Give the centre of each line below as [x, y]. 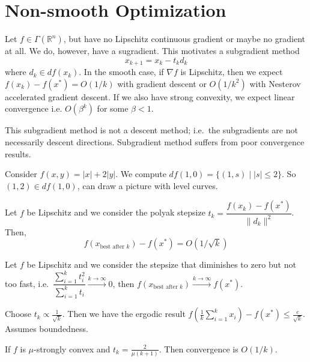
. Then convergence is [199, 348]
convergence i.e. [34, 108]
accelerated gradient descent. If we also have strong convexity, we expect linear [150, 96]
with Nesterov [275, 83]
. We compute [141, 174]
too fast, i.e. [27, 283]
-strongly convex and [72, 348]
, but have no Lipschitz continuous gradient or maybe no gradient [184, 39]
